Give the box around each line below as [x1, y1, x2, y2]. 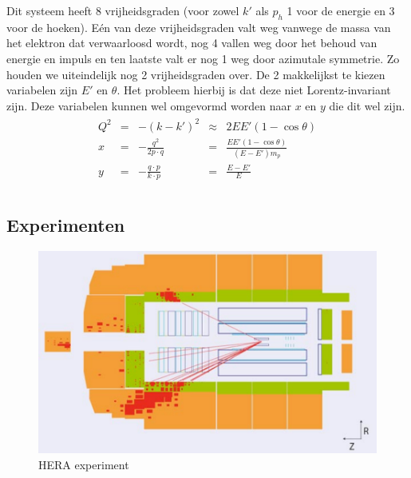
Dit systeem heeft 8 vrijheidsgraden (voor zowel [6, 2, 239, 18]
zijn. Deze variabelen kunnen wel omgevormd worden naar [6, 97, 291, 114]
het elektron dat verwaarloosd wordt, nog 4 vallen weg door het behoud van [6, 34, 377, 51]
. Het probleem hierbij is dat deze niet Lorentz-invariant [117, 82, 391, 98]
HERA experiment [38, 456, 129, 472]
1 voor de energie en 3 [287, 2, 395, 18]
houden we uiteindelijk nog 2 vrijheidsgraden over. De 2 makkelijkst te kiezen [6, 66, 385, 82]
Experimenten [6, 212, 125, 237]
